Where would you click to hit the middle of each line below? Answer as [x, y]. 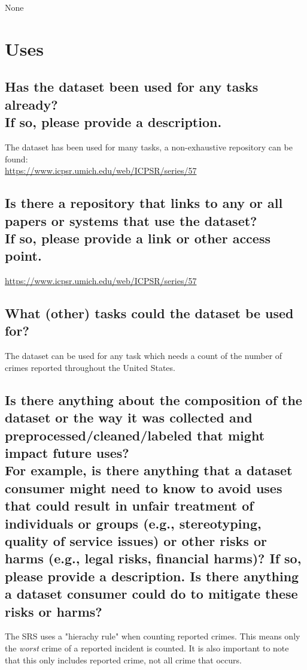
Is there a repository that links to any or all [144, 203]
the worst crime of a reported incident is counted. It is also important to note [147, 648]
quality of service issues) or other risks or [136, 541]
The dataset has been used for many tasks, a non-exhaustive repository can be [149, 147]
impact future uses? [67, 453]
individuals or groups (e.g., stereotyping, [133, 523]
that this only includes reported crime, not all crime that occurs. [123, 660]
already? [31, 104]
